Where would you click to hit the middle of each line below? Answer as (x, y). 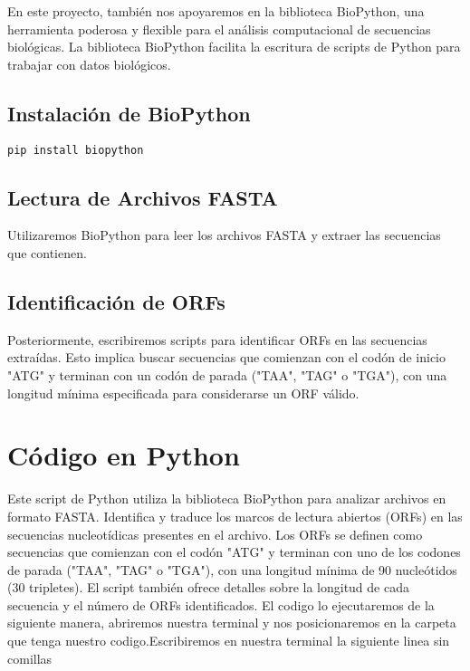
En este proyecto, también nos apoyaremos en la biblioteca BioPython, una (216, 11)
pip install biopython (76, 150)
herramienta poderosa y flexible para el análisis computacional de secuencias (219, 29)
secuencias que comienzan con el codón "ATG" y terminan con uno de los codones (234, 552)
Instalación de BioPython (129, 113)
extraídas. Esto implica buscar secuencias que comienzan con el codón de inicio (227, 357)
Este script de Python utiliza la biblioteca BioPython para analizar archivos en (227, 498)
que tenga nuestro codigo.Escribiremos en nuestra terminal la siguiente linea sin (229, 641)
